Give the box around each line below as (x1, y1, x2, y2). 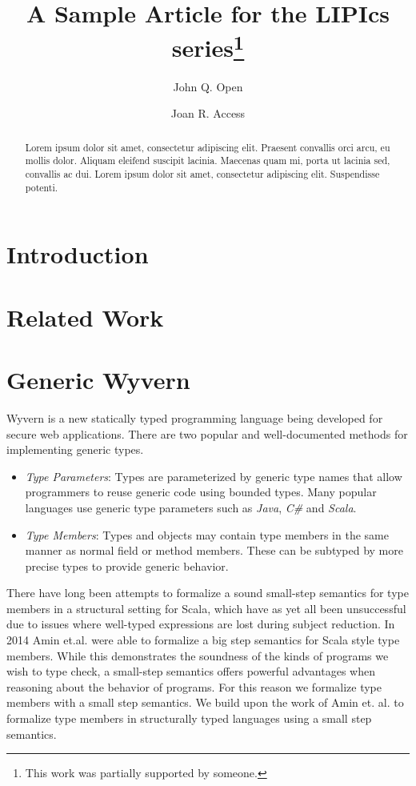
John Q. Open (173, 78, 243, 94)
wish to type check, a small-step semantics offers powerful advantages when (6, 663, 375, 680)
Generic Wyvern (6, 363, 190, 395)
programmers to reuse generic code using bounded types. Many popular (25, 483, 377, 500)
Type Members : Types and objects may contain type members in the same (25, 526, 389, 543)
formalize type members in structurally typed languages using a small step (6, 710, 372, 727)
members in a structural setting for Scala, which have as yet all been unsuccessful (6, 600, 406, 616)
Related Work (6, 300, 164, 333)
